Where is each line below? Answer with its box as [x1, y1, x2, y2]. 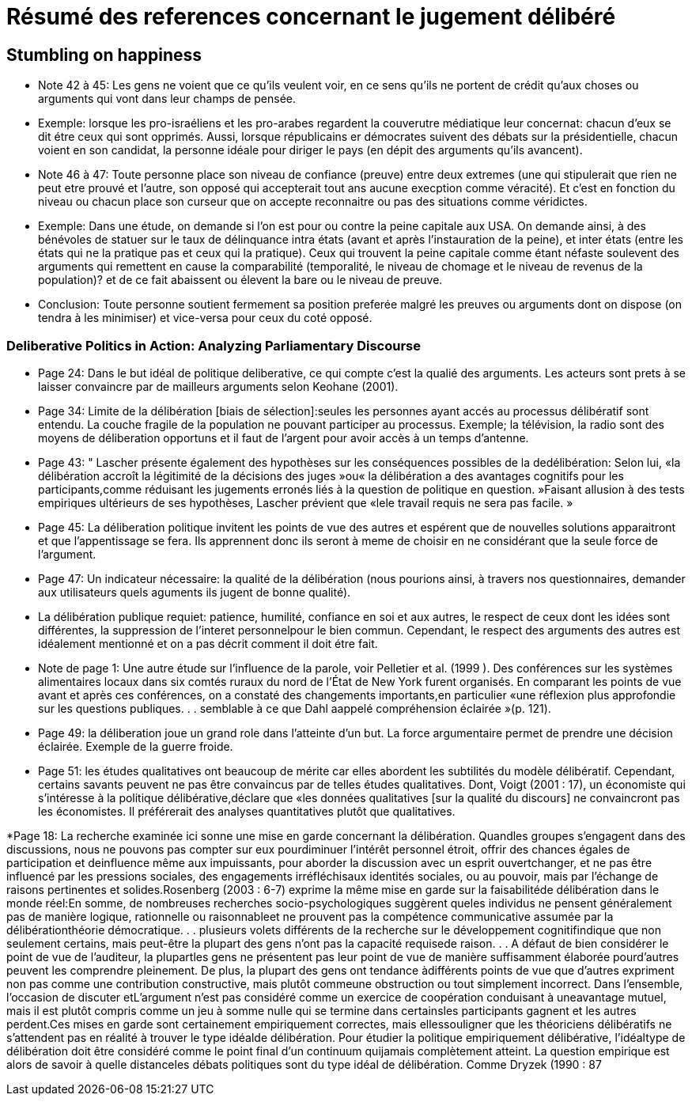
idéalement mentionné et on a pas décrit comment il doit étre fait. [38, 636, 378, 650]
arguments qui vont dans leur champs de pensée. [38, 92, 296, 106]
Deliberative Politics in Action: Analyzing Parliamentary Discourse [6, 337, 421, 354]
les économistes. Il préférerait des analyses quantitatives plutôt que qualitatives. [38, 804, 456, 818]
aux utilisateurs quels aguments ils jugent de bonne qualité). [38, 585, 351, 599]
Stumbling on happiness [6, 44, 202, 65]
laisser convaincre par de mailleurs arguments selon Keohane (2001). [38, 379, 399, 393]
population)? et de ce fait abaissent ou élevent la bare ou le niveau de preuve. [38, 273, 443, 287]
